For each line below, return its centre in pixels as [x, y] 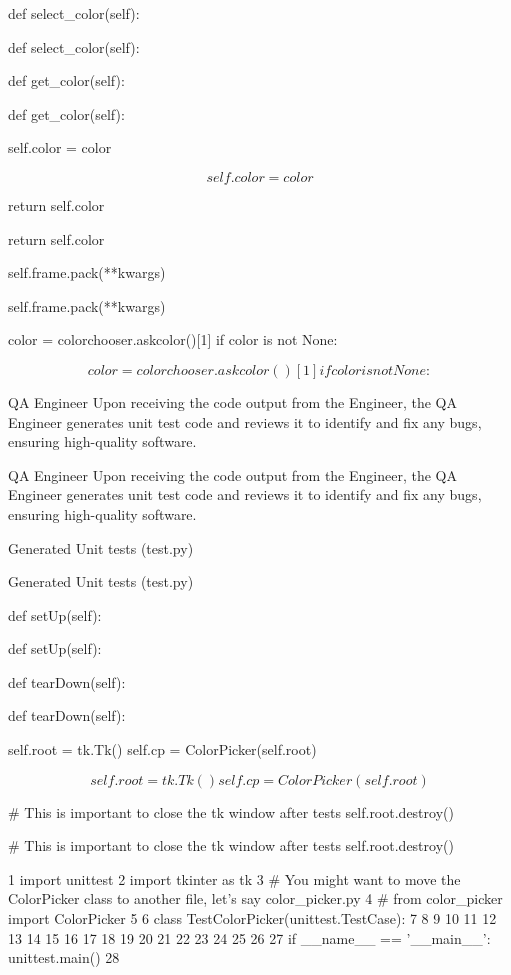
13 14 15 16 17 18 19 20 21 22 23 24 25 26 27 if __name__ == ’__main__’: [249, 937]
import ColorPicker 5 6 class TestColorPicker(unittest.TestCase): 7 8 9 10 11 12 [252, 918]
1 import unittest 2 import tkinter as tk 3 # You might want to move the [234, 878]
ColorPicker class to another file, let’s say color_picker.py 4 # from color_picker [255, 898]
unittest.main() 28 [64, 957]
